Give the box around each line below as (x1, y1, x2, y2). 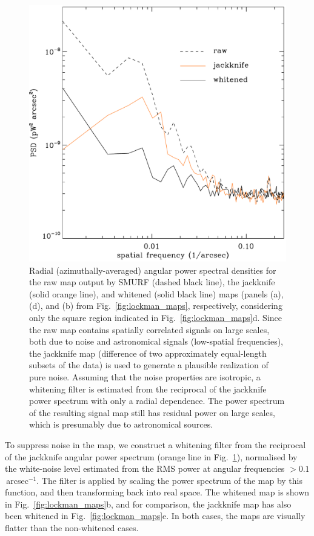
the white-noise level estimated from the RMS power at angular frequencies (5, 462, 285, 475)
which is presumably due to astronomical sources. (29, 418, 213, 431)
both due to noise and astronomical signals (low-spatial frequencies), (29, 335, 283, 348)
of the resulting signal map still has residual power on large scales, (29, 406, 275, 419)
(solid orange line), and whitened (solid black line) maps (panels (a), (29, 287, 284, 300)
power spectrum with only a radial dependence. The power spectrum (29, 394, 285, 407)
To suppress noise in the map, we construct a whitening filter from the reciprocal (5, 438, 306, 451)
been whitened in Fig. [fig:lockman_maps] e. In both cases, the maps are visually (5, 509, 306, 522)
